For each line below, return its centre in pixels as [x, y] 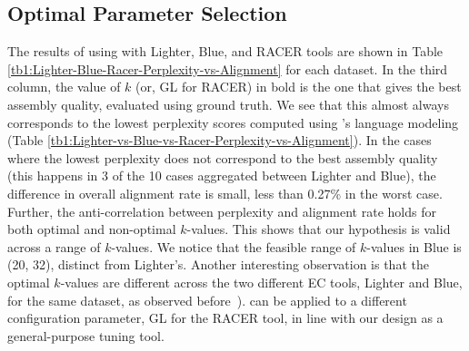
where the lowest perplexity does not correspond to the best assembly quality [223, 157]
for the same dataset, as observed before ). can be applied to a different [207, 300]
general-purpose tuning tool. [86, 335]
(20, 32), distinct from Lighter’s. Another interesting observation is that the [218, 264]
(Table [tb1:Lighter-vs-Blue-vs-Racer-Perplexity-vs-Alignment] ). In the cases [220, 140]
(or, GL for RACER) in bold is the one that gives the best [299, 87]
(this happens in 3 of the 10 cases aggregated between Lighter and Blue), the [222, 175]
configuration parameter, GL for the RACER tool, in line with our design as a [225, 318]
